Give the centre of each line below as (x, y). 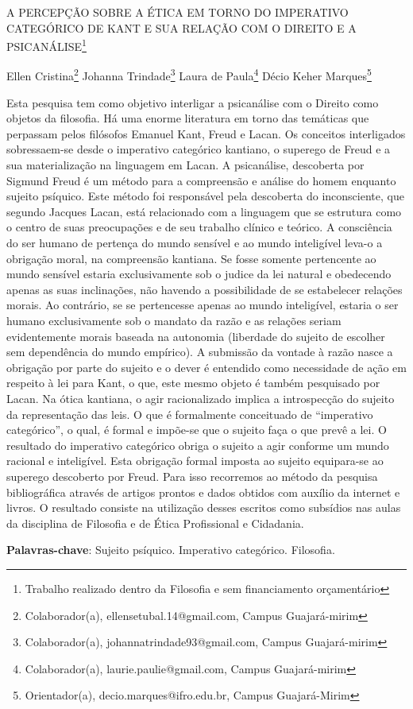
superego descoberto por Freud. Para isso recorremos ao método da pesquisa (192, 476)
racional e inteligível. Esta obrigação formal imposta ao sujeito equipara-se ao (195, 461)
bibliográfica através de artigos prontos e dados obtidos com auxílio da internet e (203, 492)
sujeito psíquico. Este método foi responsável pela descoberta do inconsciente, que (205, 196)
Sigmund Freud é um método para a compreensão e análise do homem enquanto (201, 180)
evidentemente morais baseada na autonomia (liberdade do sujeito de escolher (196, 336)
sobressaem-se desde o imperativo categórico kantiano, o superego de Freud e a (199, 149)
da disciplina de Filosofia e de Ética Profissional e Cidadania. (155, 523)
